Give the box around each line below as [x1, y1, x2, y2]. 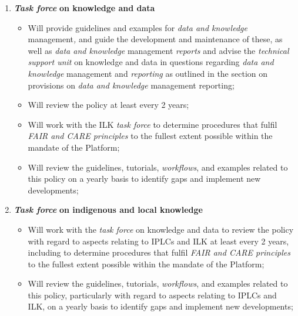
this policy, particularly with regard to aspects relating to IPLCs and [28, 288, 277, 301]
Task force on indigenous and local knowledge [14, 203, 203, 216]
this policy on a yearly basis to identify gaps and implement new [28, 172, 261, 185]
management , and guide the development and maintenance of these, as [28, 33, 283, 45]
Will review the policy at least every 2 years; [28, 98, 189, 111]
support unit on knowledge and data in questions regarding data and [28, 56, 274, 68]
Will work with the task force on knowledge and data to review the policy [28, 223, 294, 235]
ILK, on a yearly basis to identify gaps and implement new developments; [28, 300, 293, 312]
